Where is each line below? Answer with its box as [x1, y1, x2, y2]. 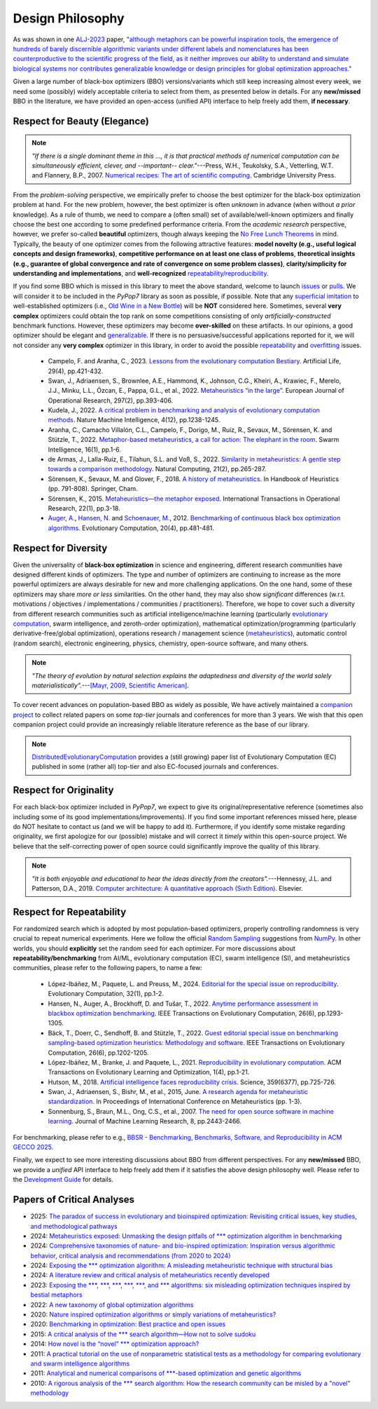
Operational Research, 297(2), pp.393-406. [48, 396, 174, 405]
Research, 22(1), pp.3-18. [48, 504, 120, 512]
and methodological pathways [30, 1222, 118, 1230]
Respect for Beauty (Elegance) [13, 115, 150, 127]
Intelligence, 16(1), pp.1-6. [48, 445, 122, 454]
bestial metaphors [30, 1290, 83, 1299]
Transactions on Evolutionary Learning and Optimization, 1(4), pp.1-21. [48, 1068, 250, 1077]
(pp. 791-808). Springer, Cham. [48, 485, 138, 493]
